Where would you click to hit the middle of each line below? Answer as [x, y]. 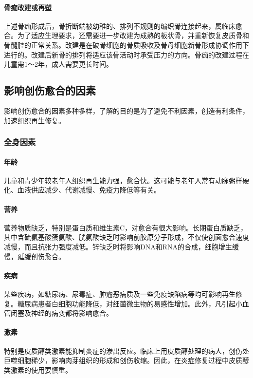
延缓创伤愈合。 [41, 256]
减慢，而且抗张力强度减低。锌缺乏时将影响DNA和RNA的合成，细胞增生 [118, 246]
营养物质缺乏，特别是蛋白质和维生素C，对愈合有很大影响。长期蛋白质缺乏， [126, 227]
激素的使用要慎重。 [41, 369]
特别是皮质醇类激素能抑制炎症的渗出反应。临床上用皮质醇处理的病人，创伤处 [126, 350]
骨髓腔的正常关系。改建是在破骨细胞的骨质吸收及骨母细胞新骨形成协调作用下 [126, 45]
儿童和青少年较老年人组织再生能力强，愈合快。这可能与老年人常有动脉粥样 [123, 180]
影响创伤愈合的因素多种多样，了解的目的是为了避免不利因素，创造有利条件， [126, 110]
